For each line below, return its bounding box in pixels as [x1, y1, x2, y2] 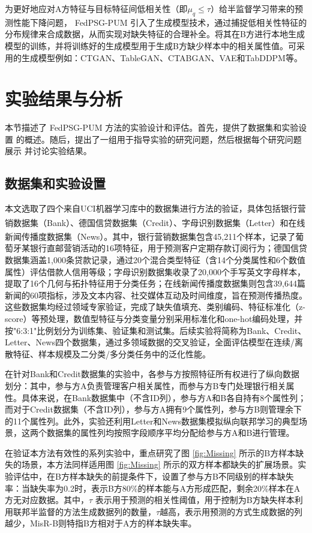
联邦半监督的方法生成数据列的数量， [13, 505, 156, 517]
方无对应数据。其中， [5, 493, 89, 506]
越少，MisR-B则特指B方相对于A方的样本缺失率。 [5, 517, 197, 529]
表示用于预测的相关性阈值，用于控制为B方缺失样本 [95, 493, 295, 506]
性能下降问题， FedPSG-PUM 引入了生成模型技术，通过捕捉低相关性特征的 [13, 16, 307, 28]
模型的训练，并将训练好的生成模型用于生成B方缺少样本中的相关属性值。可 [5, 39, 296, 52]
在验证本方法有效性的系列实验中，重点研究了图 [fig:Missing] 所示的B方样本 [5, 446, 296, 459]
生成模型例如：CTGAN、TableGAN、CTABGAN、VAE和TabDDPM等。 [21, 51, 302, 64]
